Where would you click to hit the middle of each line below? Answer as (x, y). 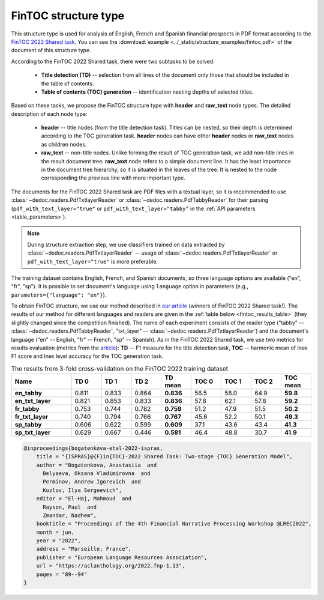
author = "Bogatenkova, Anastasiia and (97, 465)
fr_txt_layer (31, 417)
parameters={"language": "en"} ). (59, 295)
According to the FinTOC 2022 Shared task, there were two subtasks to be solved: (113, 61)
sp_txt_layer (33, 432)
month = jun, (55, 532)
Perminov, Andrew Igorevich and (92, 482)
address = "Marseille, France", (84, 549)
